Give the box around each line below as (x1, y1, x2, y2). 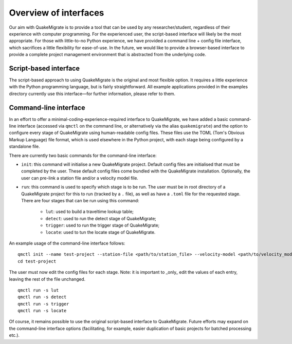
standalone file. (9, 144, 40, 150)
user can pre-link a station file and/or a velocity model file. (21, 175, 139, 181)
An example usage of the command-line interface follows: (9, 240, 126, 246)
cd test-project (18, 258, 56, 264)
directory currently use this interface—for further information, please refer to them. (9, 91, 176, 96)
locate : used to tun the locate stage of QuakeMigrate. (45, 229, 156, 235)
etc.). (9, 332, 19, 338)
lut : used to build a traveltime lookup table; (45, 209, 134, 214)
